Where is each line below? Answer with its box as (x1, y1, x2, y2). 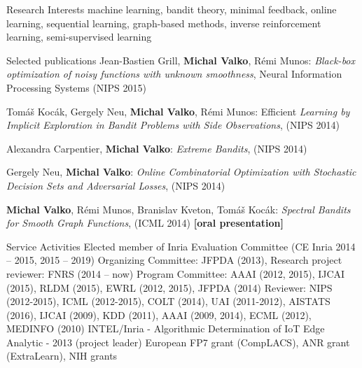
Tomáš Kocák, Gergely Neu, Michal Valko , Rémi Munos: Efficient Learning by (6, 104, 350, 118)
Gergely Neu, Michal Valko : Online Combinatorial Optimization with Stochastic (6, 164, 356, 179)
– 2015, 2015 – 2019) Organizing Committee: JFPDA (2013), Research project (6, 253, 342, 267)
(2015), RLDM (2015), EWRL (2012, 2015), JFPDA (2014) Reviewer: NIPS (6, 280, 333, 295)
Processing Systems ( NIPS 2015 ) (6, 80, 146, 94)
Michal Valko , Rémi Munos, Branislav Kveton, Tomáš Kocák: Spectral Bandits (6, 201, 351, 216)
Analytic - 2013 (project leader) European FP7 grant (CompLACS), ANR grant (6, 334, 350, 349)
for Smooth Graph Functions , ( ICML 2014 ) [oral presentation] (6, 215, 284, 230)
